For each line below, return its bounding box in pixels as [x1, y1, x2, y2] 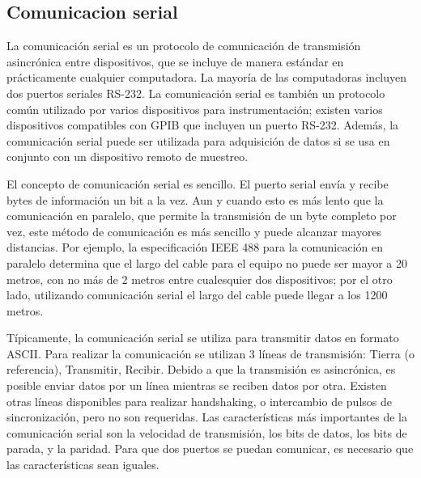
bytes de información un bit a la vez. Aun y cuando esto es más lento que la [6, 191, 384, 208]
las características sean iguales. [6, 456, 159, 473]
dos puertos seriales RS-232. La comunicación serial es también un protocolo [6, 84, 385, 101]
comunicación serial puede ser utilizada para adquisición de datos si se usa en [6, 132, 390, 149]
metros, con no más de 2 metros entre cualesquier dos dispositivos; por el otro [6, 270, 393, 287]
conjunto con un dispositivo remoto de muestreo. [6, 148, 249, 165]
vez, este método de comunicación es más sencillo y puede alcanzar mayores [6, 222, 382, 239]
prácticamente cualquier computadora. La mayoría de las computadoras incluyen [6, 69, 407, 86]
